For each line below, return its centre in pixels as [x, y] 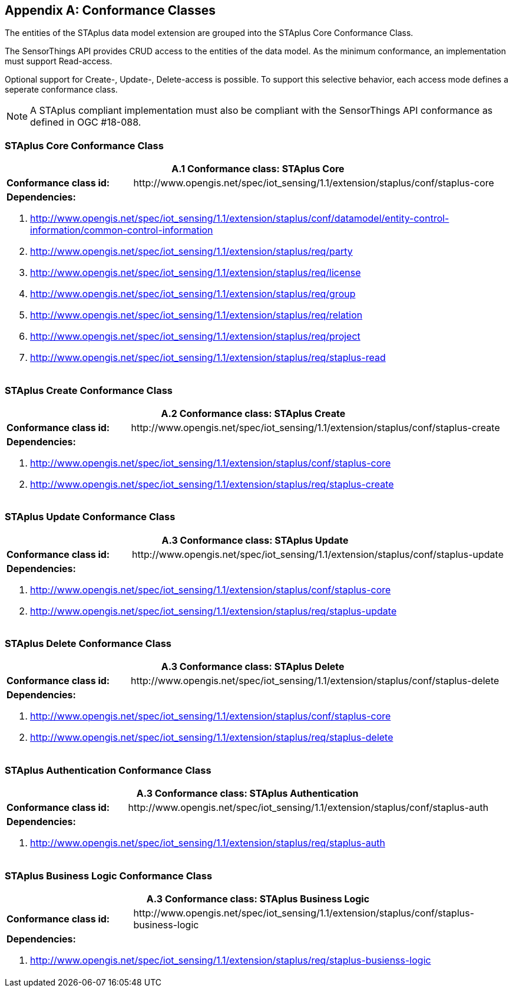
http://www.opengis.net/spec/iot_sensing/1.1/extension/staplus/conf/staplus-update [317, 554]
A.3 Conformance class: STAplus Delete [253, 667]
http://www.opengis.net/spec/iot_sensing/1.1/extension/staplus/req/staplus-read [208, 358]
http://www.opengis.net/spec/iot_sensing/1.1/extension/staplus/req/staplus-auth [208, 843]
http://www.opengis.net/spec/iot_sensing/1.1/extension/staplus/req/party [191, 252]
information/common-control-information [122, 230]
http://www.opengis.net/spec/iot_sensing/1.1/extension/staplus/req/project [195, 336]
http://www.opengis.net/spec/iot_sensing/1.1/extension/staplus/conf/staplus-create [315, 427]
